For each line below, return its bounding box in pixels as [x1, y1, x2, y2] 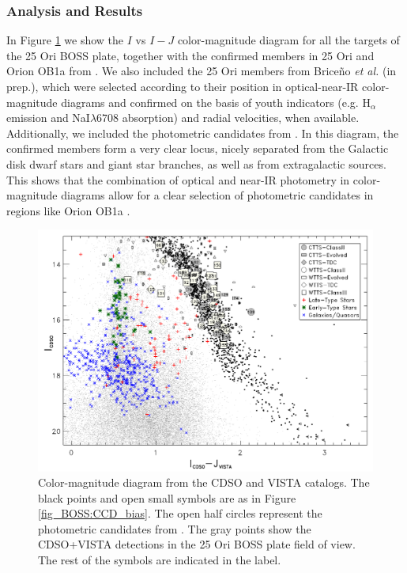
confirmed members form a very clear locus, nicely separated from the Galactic [6, 140, 389, 157]
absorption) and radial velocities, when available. [122, 109, 360, 126]
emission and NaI [6, 109, 90, 126]
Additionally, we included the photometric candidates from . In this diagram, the [6, 124, 399, 141]
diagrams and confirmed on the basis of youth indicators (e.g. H [61, 93, 371, 110]
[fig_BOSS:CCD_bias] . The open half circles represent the [38, 505, 322, 522]
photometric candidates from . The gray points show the [38, 520, 311, 537]
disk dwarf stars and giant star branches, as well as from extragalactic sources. [6, 155, 386, 172]
